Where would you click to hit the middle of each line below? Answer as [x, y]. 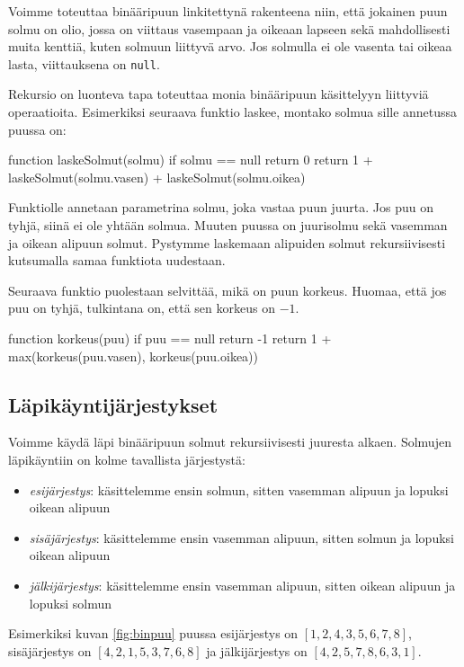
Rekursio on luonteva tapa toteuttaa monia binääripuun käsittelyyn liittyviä [219, 94]
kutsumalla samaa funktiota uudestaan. [117, 260]
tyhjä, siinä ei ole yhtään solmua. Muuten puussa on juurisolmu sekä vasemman [228, 225]
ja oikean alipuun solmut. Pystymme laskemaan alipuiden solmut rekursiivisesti [227, 242]
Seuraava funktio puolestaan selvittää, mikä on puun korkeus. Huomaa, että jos [228, 290]
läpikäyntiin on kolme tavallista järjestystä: [127, 459]
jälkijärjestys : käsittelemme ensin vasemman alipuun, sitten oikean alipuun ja [242, 585]
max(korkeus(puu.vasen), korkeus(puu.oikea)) [134, 356]
